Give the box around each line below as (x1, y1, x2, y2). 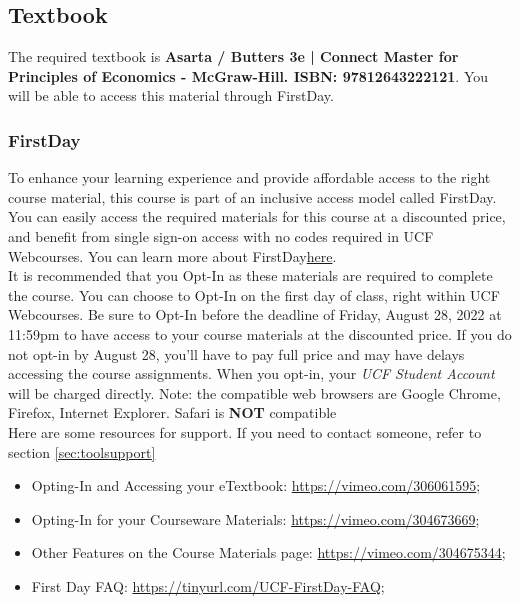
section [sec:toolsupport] (8, 441, 156, 462)
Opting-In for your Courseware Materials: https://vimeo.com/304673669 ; (31, 508, 480, 529)
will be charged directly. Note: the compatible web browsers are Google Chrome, (8, 382, 501, 403)
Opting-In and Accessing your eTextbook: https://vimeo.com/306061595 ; (31, 475, 481, 496)
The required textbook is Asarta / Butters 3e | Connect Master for (8, 46, 459, 67)
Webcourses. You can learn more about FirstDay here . (8, 245, 337, 266)
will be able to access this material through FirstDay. (8, 85, 334, 106)
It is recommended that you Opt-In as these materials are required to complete (8, 265, 493, 286)
